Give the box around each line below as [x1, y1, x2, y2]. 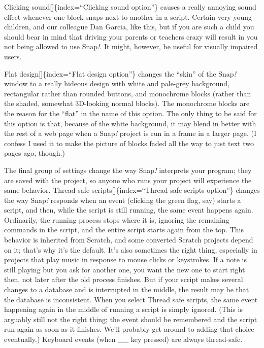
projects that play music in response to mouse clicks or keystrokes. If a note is [4, 254, 247, 265]
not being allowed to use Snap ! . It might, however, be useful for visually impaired [4, 41, 258, 52]
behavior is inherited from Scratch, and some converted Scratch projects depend [4, 234, 253, 245]
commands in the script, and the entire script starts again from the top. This [4, 224, 244, 235]
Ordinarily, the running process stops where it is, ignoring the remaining [4, 214, 229, 225]
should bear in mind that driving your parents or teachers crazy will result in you [4, 31, 258, 42]
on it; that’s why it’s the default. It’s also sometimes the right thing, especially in [4, 244, 257, 255]
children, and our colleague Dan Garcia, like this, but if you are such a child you [4, 21, 254, 32]
